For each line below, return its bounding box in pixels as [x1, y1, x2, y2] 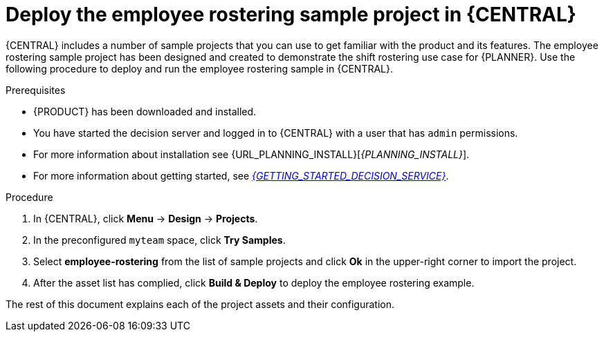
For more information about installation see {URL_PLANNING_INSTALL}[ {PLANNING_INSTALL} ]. [33, 148, 470, 160]
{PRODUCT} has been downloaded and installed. [33, 105, 257, 117]
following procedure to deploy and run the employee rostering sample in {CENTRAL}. [6, 62, 393, 75]
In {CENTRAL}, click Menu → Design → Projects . [33, 212, 258, 224]
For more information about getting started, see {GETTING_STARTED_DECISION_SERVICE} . [33, 169, 449, 182]
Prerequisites [6, 84, 66, 96]
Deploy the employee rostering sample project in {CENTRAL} [6, 3, 576, 26]
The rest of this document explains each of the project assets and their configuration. [6, 298, 395, 310]
